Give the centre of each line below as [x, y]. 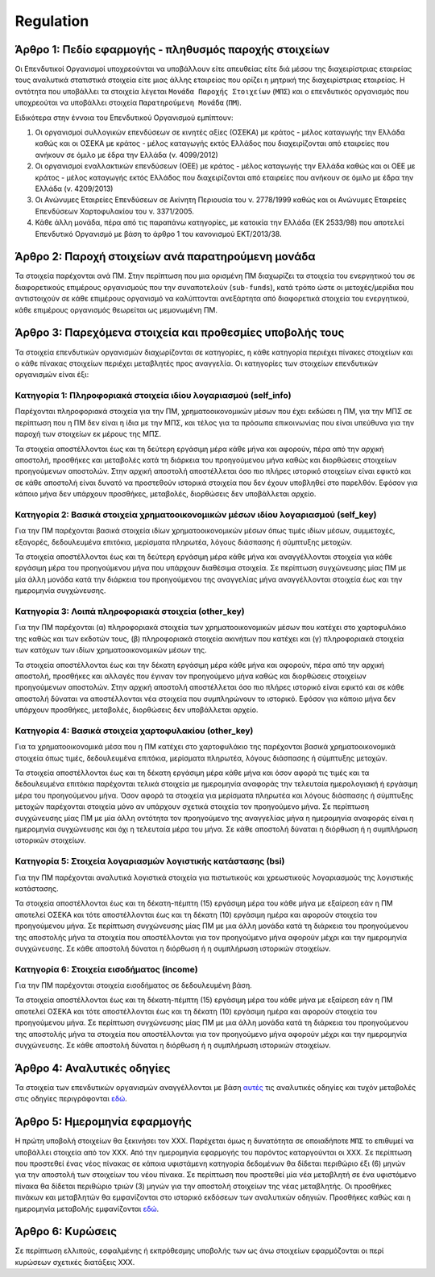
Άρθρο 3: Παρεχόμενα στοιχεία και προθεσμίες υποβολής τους [180, 333]
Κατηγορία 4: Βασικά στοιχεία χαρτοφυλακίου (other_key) [134, 731]
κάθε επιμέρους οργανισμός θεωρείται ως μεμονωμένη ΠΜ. [116, 309]
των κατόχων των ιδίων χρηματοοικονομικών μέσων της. [111, 650]
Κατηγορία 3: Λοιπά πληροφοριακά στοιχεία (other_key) [130, 612]
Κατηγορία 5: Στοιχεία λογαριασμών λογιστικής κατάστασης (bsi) [150, 861]
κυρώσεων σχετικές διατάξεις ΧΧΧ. [75, 1262]
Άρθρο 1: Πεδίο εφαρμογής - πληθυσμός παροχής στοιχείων [172, 50]
